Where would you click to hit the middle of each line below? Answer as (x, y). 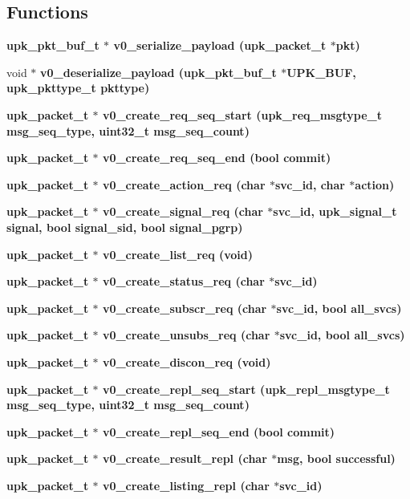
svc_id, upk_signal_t (335, 211)
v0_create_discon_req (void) (187, 361)
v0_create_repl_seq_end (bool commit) (219, 431)
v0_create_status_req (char (183, 281)
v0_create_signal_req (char (183, 211)
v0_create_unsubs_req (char (186, 335)
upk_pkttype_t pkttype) (78, 88)
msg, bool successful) (336, 458)
